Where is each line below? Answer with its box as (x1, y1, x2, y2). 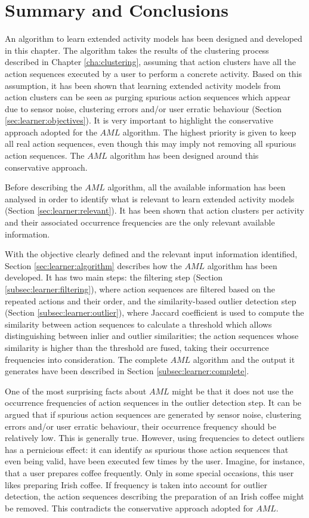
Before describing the (5, 181, 82, 193)
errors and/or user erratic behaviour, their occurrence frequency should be (5, 420, 276, 432)
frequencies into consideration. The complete (5, 353, 168, 365)
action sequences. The (5, 149, 85, 162)
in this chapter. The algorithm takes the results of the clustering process (5, 44, 269, 56)
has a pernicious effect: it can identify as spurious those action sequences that (5, 443, 289, 455)
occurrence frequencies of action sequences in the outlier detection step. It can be (5, 396, 302, 409)
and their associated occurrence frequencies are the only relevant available (5, 216, 275, 229)
